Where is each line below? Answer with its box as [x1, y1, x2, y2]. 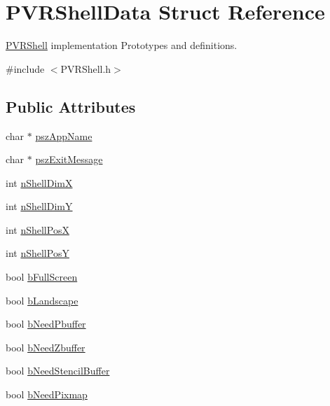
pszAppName [35, 128, 92, 143]
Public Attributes [6, 95, 136, 117]
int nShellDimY [6, 199, 73, 213]
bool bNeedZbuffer [6, 339, 85, 354]
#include [6, 61, 45, 76]
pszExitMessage [35, 152, 103, 167]
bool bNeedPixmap [6, 387, 88, 402]
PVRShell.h [60, 61, 111, 76]
